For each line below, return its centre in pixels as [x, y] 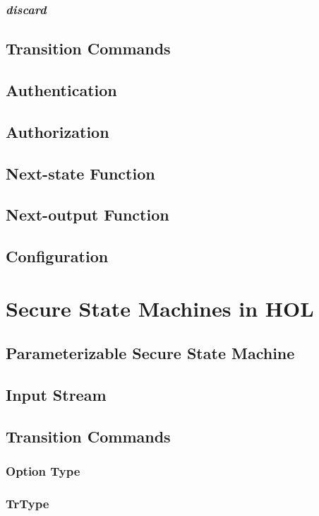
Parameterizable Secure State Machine [150, 353]
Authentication [61, 90]
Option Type [43, 471]
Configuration [57, 256]
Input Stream [56, 395]
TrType [28, 504]
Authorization [58, 131]
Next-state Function [80, 173]
